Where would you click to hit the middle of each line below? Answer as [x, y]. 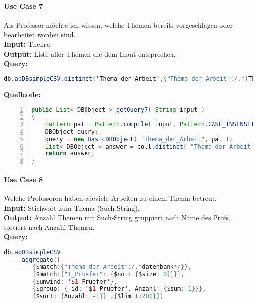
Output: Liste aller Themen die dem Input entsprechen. [90, 54]
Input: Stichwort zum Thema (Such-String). [72, 208]
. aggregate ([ [39, 259]
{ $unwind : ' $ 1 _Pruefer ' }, [75, 282]
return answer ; [70, 154]
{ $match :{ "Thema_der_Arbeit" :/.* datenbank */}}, [112, 267]
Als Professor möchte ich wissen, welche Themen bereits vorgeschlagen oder [119, 24]
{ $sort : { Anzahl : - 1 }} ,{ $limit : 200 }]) [98, 296]
